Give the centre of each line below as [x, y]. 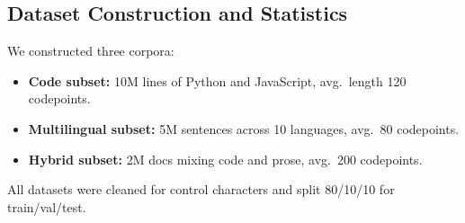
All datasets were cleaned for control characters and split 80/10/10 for [201, 189]
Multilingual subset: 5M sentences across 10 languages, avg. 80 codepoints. [244, 128]
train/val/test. [47, 206]
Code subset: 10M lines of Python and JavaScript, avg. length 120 [217, 80]
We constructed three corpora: [91, 51]
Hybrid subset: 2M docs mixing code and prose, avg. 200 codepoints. [225, 159]
